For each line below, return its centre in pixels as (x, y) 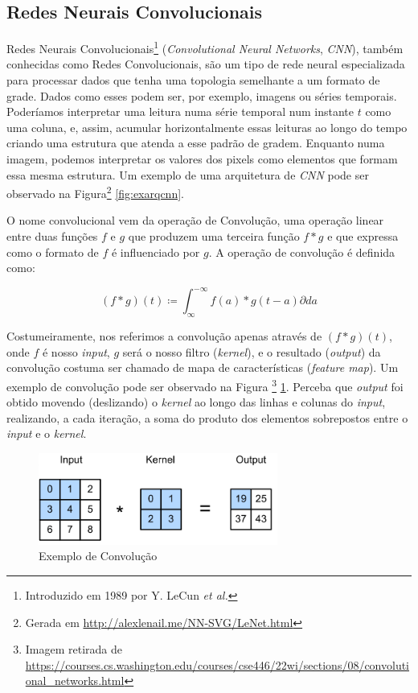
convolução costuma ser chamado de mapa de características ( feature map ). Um (203, 367)
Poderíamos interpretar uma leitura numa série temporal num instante (180, 111)
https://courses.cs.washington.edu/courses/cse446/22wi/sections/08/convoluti (217, 664)
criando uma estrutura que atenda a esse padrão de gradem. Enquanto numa (196, 143)
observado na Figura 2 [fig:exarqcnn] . (95, 192)
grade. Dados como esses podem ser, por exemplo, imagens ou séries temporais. (202, 95)
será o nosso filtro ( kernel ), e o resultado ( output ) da (252, 351)
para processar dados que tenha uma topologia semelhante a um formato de (193, 80)
